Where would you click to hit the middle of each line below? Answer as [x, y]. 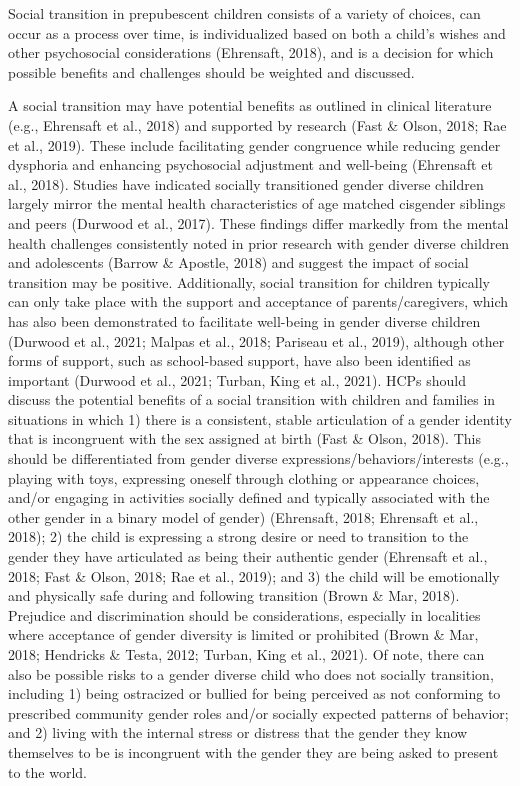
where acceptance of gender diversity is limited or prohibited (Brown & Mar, [243, 634]
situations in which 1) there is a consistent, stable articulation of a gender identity [260, 418]
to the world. [47, 771]
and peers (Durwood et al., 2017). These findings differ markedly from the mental [258, 222]
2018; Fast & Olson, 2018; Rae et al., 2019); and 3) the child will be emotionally [254, 575]
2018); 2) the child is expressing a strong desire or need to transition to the [238, 536]
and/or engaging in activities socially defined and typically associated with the [249, 497]
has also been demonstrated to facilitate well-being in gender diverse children [244, 320]
